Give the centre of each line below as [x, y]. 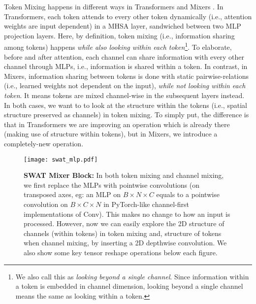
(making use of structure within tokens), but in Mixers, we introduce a [111, 134]
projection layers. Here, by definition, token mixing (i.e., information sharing [119, 35]
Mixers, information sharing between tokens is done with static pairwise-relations [126, 76]
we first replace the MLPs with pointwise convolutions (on [112, 185]
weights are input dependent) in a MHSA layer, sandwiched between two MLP [123, 26]
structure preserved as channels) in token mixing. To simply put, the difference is [127, 115]
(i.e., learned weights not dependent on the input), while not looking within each [125, 85]
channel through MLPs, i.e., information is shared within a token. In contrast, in [126, 66]
